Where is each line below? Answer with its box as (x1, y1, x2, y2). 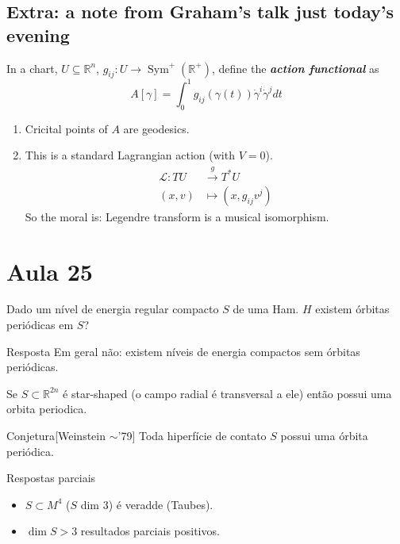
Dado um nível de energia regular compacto (6, 301, 219, 317)
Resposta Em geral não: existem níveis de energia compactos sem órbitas (6, 343, 360, 359)
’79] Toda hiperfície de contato (117, 427, 267, 444)
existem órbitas (315, 301, 390, 317)
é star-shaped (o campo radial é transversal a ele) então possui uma (63, 385, 392, 401)
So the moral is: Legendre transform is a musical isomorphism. (25, 208, 329, 224)
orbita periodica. (6, 400, 87, 417)
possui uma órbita (280, 427, 368, 444)
